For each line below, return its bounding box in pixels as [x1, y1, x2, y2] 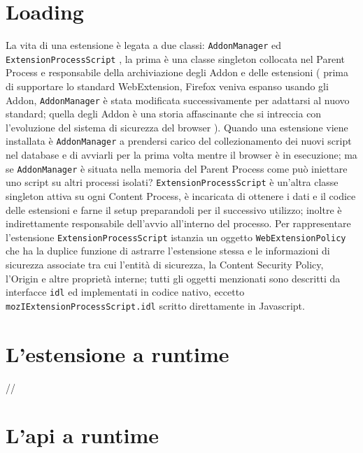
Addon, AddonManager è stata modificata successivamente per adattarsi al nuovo [6, 92, 350, 107]
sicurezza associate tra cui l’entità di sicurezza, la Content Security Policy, [6, 257, 324, 272]
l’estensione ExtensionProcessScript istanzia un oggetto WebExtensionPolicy [6, 229, 346, 244]
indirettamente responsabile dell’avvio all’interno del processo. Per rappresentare [6, 216, 351, 231]
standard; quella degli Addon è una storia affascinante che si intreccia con [6, 106, 322, 121]
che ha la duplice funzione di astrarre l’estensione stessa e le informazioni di [6, 243, 330, 258]
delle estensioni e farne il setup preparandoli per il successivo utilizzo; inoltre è [6, 202, 342, 217]
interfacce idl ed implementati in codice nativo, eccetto [6, 285, 245, 299]
